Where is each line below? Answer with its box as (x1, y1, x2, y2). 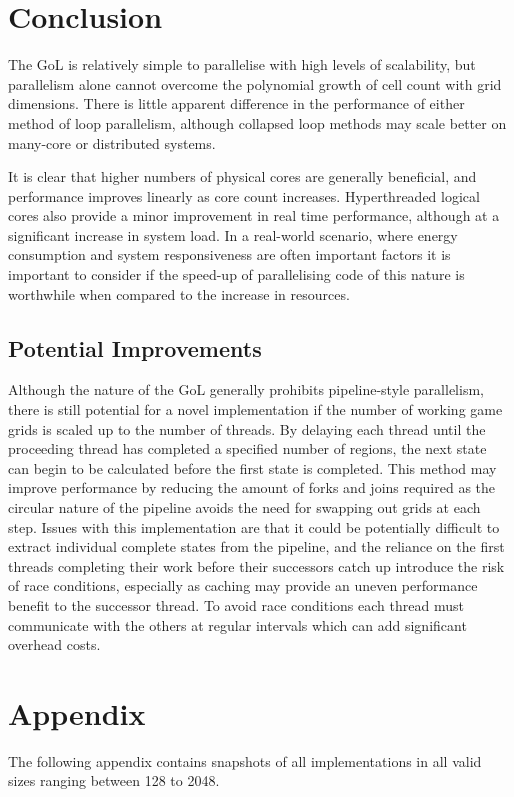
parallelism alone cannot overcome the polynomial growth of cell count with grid (8, 73, 502, 94)
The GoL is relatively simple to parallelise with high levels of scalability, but (8, 54, 476, 75)
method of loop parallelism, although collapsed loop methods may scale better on (8, 112, 507, 133)
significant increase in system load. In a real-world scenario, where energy (8, 224, 458, 245)
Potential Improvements (8, 332, 262, 363)
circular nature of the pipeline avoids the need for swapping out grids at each (8, 497, 481, 518)
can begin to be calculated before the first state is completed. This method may (8, 457, 497, 478)
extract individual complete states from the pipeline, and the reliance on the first (8, 536, 505, 557)
